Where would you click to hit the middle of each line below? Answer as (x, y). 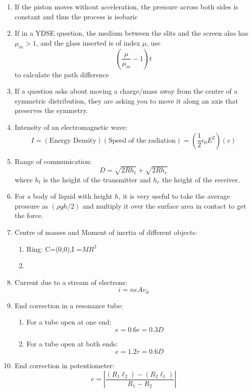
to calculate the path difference (62, 74)
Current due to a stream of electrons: (71, 282)
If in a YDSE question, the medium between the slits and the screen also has (131, 33)
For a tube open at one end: (69, 322)
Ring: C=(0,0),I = (54, 249)
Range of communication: (53, 161)
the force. (29, 215)
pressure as (31, 205)
